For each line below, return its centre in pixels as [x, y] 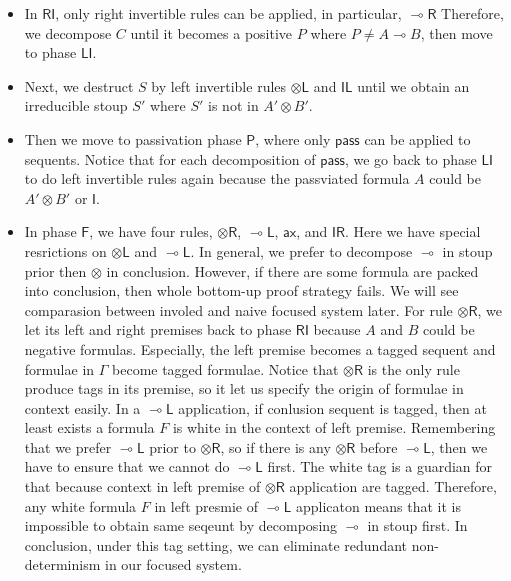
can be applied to [417, 138]
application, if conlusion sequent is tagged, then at [332, 407]
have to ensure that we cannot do [127, 466]
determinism [62, 564]
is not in [233, 105]
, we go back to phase [410, 158]
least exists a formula [89, 427]
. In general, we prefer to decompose [301, 250]
